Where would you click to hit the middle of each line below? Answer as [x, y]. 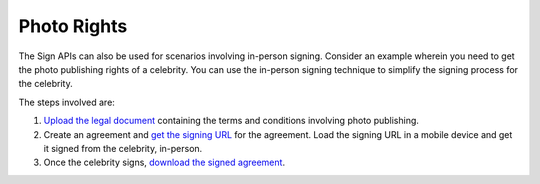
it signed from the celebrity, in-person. [123, 148]
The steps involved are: [66, 102]
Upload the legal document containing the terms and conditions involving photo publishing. [231, 121]
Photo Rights [73, 26]
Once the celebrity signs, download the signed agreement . [164, 162]
